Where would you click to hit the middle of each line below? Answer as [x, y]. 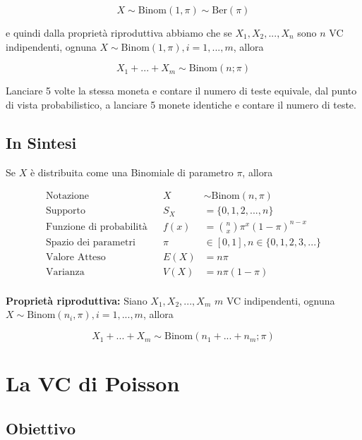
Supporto [66, 211]
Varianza [65, 272]
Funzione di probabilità [96, 227]
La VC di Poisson [93, 383]
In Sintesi [41, 142]
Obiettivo [41, 428]
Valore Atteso [76, 257]
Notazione [67, 196]
